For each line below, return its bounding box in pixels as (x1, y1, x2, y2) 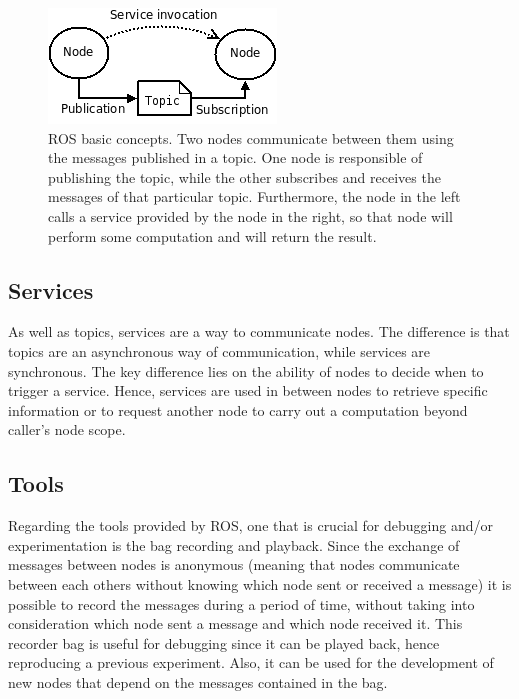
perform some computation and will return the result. (48, 225, 377, 246)
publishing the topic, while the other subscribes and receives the (48, 166, 441, 187)
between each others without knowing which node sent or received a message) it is (8, 573, 512, 594)
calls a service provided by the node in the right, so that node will (48, 205, 453, 226)
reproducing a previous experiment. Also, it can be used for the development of (8, 652, 494, 673)
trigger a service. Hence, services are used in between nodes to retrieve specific (8, 380, 488, 401)
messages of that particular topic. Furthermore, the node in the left (48, 186, 461, 207)
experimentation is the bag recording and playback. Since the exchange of (8, 534, 460, 555)
